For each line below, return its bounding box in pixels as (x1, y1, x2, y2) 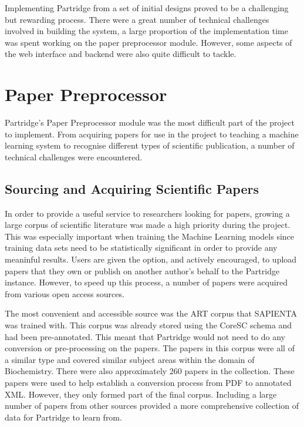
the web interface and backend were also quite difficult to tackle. (5, 48, 237, 60)
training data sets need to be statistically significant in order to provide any (5, 241, 278, 254)
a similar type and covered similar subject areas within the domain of (5, 353, 255, 365)
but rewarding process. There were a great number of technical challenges (5, 13, 269, 25)
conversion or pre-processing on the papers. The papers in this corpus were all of (5, 342, 295, 354)
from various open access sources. (5, 287, 124, 300)
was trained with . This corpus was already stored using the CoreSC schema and (5, 319, 292, 331)
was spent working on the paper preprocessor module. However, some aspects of (5, 36, 292, 48)
